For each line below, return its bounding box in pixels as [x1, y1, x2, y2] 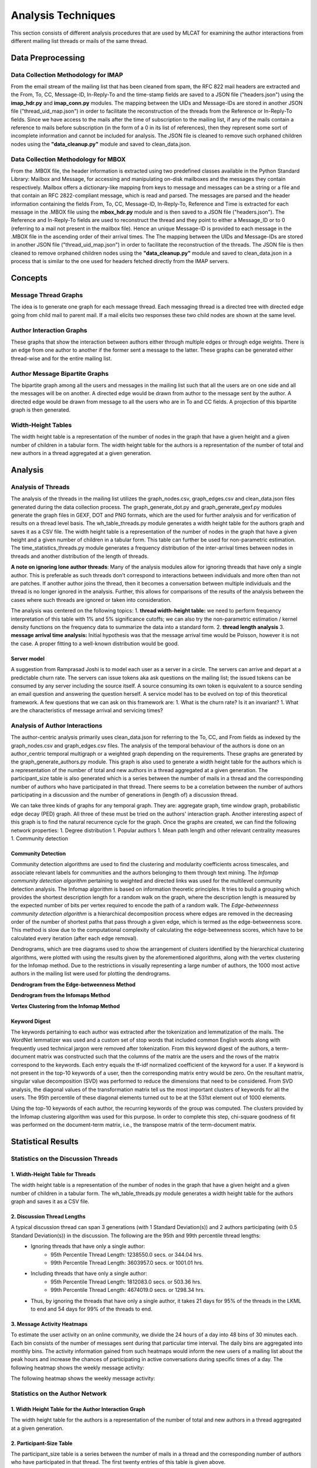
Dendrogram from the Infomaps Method [11, 992, 110, 999]
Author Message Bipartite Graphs [11, 369, 109, 378]
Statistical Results [11, 1137, 79, 1147]
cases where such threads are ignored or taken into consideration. [11, 596, 172, 603]
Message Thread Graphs [11, 291, 83, 299]
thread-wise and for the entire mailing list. [11, 355, 112, 362]
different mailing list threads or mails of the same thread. [11, 37, 148, 44]
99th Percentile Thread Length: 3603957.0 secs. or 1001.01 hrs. [50, 1259, 204, 1266]
